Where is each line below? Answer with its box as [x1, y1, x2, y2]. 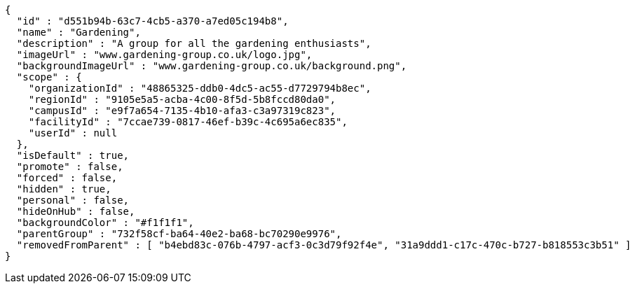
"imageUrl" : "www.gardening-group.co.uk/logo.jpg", [16, 49, 313, 60]
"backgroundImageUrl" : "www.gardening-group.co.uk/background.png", [16, 60, 407, 71]
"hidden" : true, [16, 183, 111, 195]
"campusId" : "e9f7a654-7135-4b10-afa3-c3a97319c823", [28, 105, 336, 116]
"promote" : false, [16, 161, 123, 172]
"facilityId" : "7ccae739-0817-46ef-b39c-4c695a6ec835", [28, 116, 348, 127]
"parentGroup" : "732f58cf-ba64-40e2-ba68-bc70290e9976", [16, 228, 342, 239]
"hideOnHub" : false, [16, 206, 135, 217]
